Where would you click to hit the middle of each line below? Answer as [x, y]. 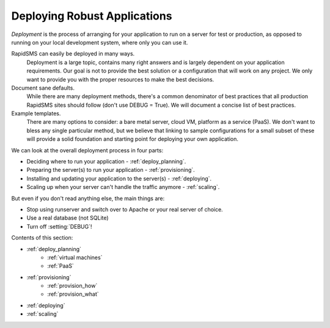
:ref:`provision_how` [72, 286]
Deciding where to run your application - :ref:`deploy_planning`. [106, 162]
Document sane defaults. [43, 88]
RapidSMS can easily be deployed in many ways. [73, 54]
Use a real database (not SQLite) [68, 218]
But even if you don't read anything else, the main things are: [88, 198]
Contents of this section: [42, 238]
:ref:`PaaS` [61, 266]
